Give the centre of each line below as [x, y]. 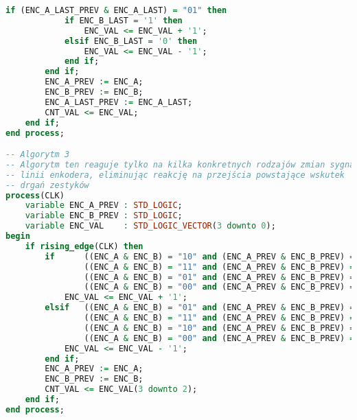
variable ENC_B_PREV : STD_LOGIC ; [104, 216]
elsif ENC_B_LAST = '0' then [131, 41]
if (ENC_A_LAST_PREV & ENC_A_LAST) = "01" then [116, 10]
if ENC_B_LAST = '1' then [123, 20]
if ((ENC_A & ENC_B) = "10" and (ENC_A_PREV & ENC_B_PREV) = [200, 256]
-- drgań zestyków [47, 185]
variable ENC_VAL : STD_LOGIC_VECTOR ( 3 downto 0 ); [150, 226]
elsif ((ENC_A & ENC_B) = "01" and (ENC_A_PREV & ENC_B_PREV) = [200, 308]
